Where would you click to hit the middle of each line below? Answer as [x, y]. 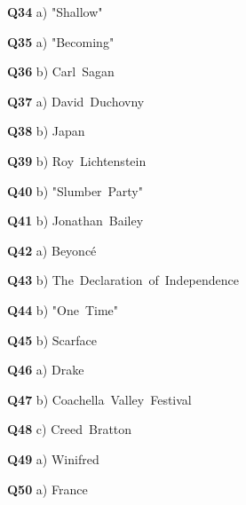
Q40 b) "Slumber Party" [75, 190]
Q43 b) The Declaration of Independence [123, 280]
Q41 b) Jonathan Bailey [75, 221]
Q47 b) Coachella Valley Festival [99, 399]
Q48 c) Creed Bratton [70, 429]
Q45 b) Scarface [52, 339]
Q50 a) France [48, 489]
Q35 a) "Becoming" [61, 41]
